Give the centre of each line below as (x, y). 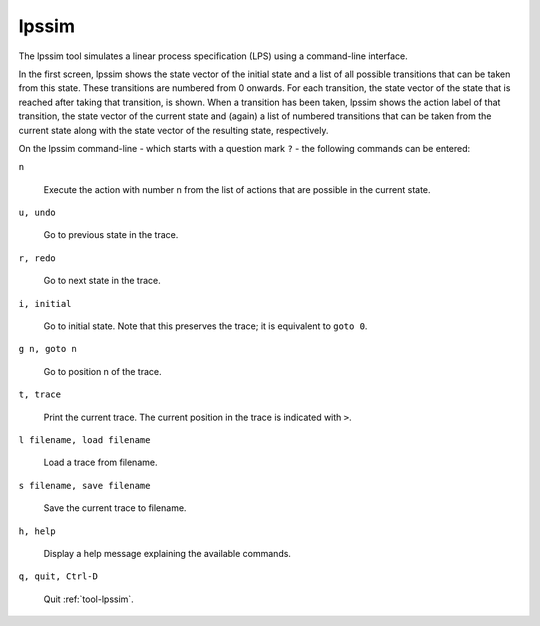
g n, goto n (47, 349)
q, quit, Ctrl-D (58, 576)
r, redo (37, 258)
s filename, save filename (84, 485)
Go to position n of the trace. (102, 371)
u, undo (37, 213)
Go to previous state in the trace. (111, 235)
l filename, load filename (84, 439)
